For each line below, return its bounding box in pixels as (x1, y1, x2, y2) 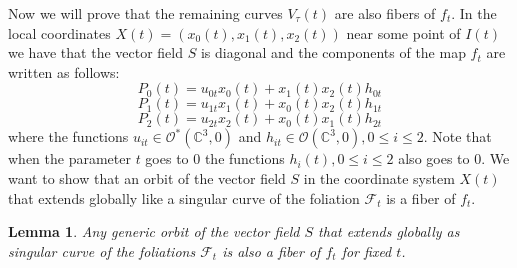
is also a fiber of (222, 240, 321, 261)
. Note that (423, 126, 492, 147)
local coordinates (8, 22, 111, 43)
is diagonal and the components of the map (200, 42, 466, 63)
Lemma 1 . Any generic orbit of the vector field (8, 221, 300, 242)
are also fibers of (334, 3, 436, 23)
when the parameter (8, 148, 131, 169)
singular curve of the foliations (8, 240, 196, 261)
